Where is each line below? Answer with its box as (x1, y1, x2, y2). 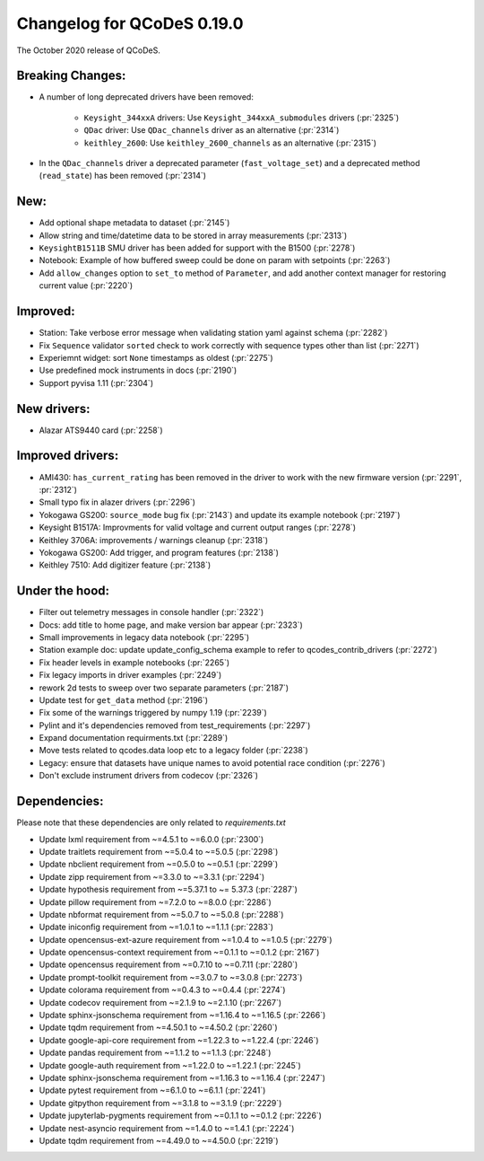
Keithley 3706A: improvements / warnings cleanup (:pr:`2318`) (39, 534, 269, 545)
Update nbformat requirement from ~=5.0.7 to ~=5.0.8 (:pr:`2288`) (39, 909, 284, 919)
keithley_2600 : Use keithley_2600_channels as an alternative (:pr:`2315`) (83, 137, 376, 148)
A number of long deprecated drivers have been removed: (39, 92, 255, 102)
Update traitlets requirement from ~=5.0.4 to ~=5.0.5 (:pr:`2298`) (39, 846, 279, 857)
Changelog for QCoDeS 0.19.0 (16, 13, 244, 33)
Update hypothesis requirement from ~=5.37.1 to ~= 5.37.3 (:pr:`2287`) (39, 884, 298, 895)
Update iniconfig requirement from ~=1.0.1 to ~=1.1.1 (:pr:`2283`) (39, 921, 273, 933)
